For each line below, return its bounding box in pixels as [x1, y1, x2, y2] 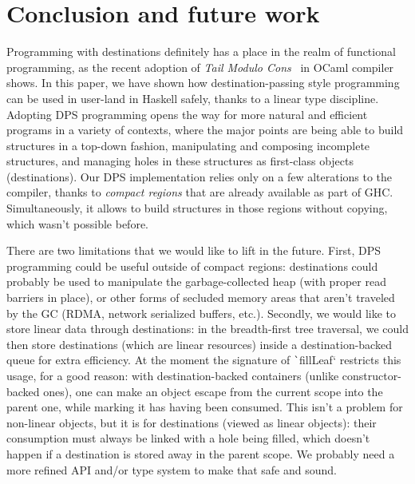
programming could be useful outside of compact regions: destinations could [6, 257, 378, 274]
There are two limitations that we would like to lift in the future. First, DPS [6, 242, 381, 259]
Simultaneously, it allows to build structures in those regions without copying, [6, 200, 388, 216]
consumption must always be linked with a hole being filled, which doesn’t [6, 430, 370, 446]
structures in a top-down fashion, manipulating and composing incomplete [6, 137, 370, 153]
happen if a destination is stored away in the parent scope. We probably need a [6, 446, 395, 462]
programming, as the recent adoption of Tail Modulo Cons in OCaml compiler [6, 58, 394, 75]
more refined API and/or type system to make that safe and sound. [6, 461, 337, 478]
